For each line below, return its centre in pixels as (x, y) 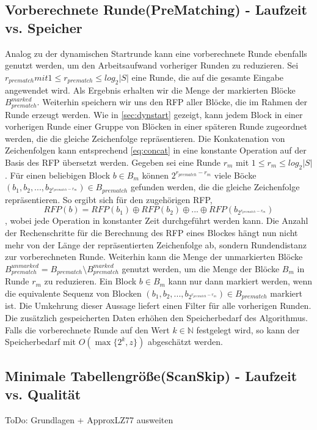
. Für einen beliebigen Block (58, 175)
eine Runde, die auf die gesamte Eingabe (208, 77)
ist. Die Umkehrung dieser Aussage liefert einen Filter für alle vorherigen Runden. (158, 306)
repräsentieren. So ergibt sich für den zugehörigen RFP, (109, 199)
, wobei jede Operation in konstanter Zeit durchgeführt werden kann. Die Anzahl (157, 221)
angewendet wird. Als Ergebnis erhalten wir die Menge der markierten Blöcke (150, 90)
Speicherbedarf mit (40, 342)
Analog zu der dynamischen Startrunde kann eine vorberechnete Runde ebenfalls (156, 53)
